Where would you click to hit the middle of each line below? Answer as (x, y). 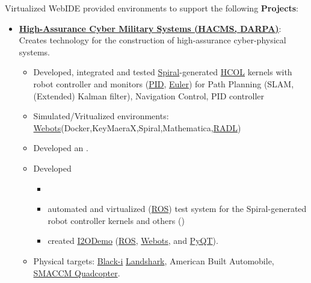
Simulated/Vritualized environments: (101, 116)
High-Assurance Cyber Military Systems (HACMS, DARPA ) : (150, 28)
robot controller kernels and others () (116, 220)
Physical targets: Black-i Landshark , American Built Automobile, (154, 260)
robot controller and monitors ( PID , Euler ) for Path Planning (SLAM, (164, 83)
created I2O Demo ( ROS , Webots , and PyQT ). (133, 241)
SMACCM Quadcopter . (77, 272)
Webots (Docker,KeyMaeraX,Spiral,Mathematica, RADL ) (137, 127)
